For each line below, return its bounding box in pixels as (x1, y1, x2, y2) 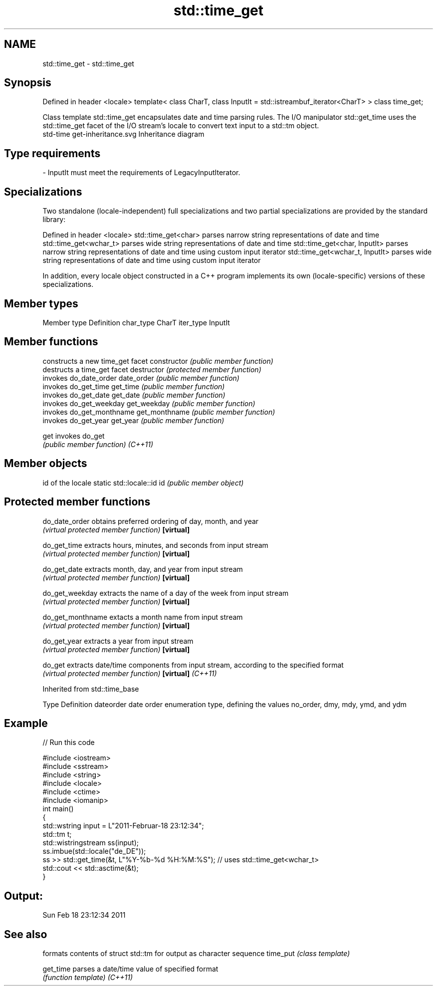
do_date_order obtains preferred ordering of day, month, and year (42, 516, 259, 525)
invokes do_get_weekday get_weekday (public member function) (42, 399, 255, 408)
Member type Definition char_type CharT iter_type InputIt (42, 318, 230, 327)
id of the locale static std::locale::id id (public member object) (42, 478, 244, 487)
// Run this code (42, 738, 95, 747)
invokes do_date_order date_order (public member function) (42, 373, 239, 382)
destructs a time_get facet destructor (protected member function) (42, 365, 261, 374)
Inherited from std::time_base (42, 684, 139, 693)
